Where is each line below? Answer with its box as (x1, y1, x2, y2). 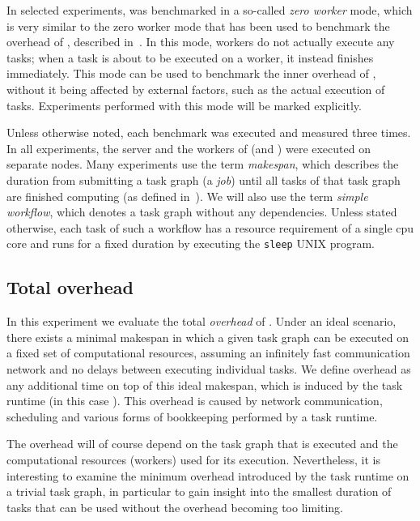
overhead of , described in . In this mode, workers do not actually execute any (6, 33, 395, 50)
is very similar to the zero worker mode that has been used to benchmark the (6, 17, 390, 34)
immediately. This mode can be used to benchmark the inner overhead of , (6, 65, 376, 82)
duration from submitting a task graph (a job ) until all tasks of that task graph (6, 171, 401, 188)
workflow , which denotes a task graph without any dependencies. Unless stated (6, 203, 397, 220)
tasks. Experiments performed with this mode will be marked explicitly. (6, 96, 362, 113)
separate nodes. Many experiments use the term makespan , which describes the (6, 156, 399, 173)
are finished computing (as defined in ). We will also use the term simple (6, 187, 368, 204)
